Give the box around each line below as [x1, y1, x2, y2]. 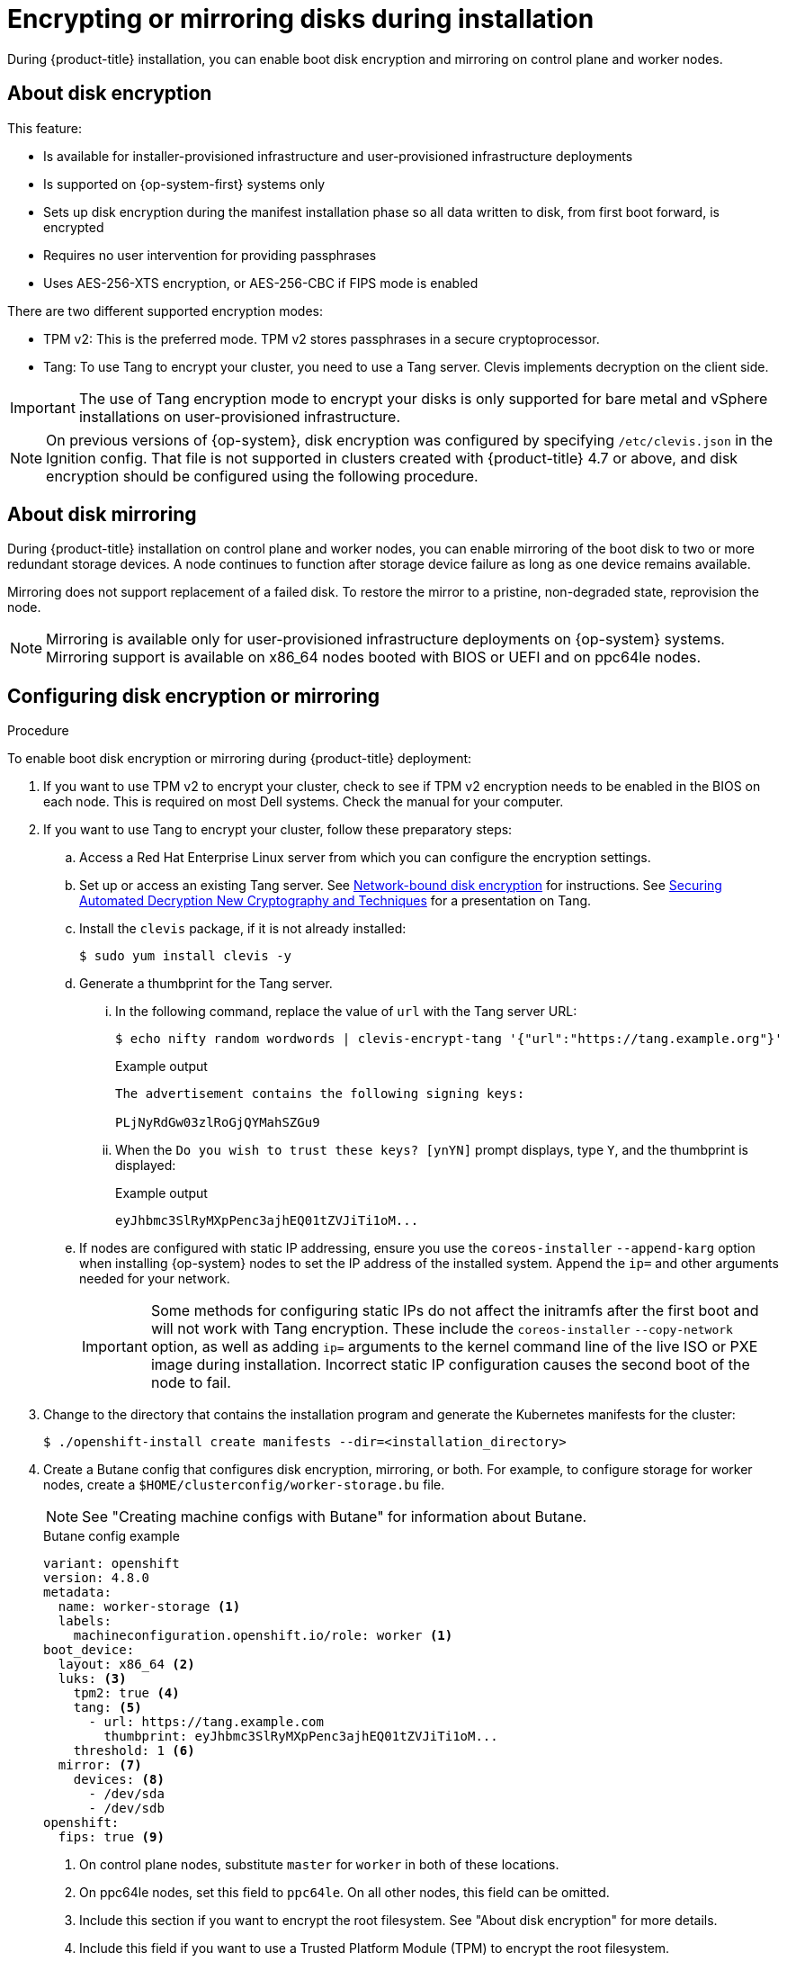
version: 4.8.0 [43, 1570, 150, 1586]
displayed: [115, 1157, 176, 1174]
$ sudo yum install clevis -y [79, 949, 292, 964]
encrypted [43, 219, 104, 235]
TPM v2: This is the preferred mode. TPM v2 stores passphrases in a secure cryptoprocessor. [43, 330, 600, 346]
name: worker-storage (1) [58, 1599, 241, 1615]
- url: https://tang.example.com [88, 1714, 324, 1730]
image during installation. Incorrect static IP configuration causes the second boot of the [150, 1355, 750, 1374]
